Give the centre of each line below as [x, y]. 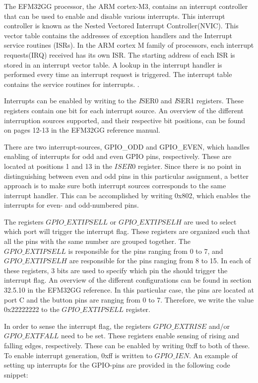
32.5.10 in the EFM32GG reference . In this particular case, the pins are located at [129, 290]
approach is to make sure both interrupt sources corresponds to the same [115, 186]
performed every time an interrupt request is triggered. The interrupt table [118, 74]
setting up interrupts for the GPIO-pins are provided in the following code [117, 365]
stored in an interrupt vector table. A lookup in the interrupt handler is [113, 64]
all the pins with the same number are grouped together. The [97, 241]
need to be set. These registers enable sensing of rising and [150, 336]
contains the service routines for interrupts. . [72, 84]
